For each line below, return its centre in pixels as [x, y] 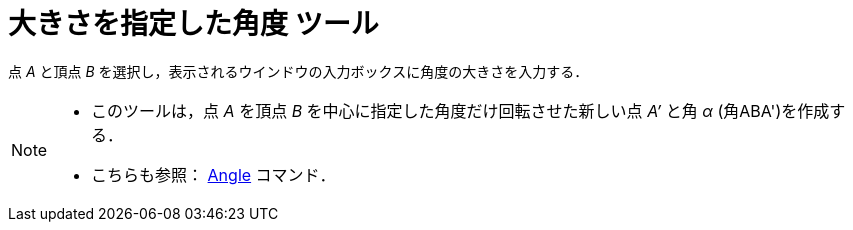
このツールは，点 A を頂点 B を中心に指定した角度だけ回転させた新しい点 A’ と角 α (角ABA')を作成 [460, 110]
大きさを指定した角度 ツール [193, 24]
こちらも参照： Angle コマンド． [213, 174]
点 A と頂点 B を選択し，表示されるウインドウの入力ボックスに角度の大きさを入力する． [298, 71]
